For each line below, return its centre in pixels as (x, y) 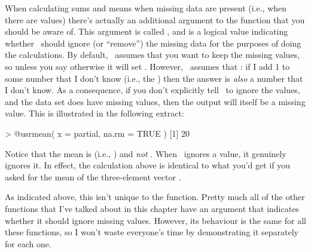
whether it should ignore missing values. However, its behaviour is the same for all (155, 220)
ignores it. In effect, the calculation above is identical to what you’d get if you (147, 165)
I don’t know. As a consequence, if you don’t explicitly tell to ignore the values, (153, 90)
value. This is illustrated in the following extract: (94, 113)
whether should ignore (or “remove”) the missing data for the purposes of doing (153, 43)
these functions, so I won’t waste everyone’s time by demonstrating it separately (152, 232)
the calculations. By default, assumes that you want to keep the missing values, (153, 55)
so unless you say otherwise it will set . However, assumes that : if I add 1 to (147, 66)
